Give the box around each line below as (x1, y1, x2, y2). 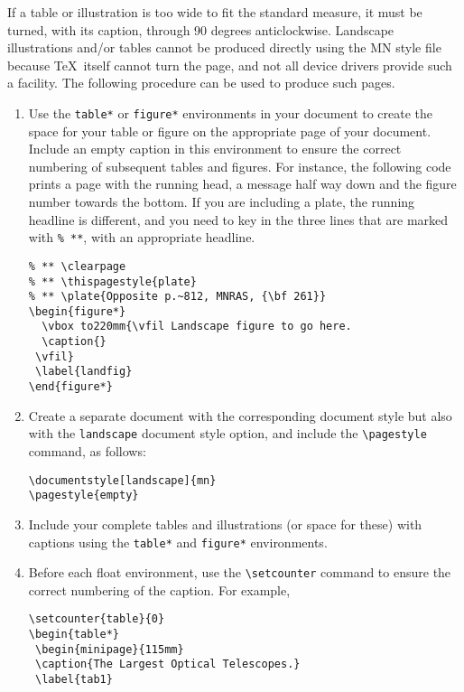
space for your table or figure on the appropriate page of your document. (28, 121, 432, 140)
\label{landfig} (34, 365, 133, 379)
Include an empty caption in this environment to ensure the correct (28, 139, 402, 158)
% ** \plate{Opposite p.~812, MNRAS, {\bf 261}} (28, 290, 327, 304)
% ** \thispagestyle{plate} (28, 275, 197, 288)
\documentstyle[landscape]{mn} (28, 473, 217, 487)
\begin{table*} (28, 628, 120, 641)
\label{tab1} (34, 673, 113, 687)
